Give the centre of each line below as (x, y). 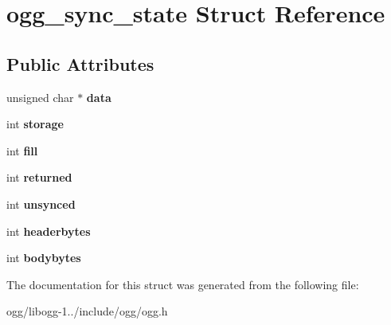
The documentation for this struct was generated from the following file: (183, 284)
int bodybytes (44, 258)
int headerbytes (49, 231)
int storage (35, 124)
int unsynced (41, 204)
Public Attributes (80, 63)
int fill (22, 150)
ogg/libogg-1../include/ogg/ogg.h (87, 311)
